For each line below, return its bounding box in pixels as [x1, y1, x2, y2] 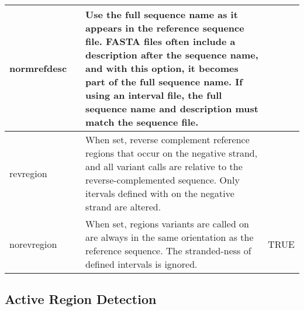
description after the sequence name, [85, 48, 258, 61]
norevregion [9, 237, 57, 251]
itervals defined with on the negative [85, 186, 234, 200]
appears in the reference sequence [85, 21, 244, 34]
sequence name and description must [85, 102, 258, 115]
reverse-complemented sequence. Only [85, 173, 240, 186]
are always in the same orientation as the [85, 230, 254, 244]
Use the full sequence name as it [85, 8, 238, 21]
